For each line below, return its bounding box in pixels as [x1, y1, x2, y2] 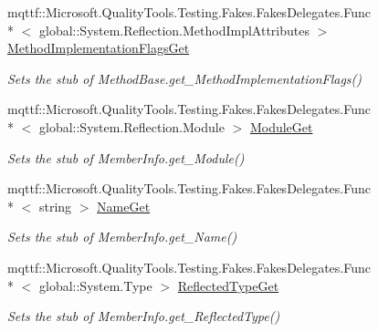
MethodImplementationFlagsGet [7, 38, 190, 57]
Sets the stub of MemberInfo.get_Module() [7, 148, 245, 167]
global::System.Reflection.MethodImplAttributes [38, 20, 310, 39]
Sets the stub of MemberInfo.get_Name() [7, 227, 237, 246]
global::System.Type [38, 275, 152, 295]
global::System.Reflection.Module [38, 117, 225, 136]
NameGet [97, 196, 151, 215]
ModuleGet [249, 117, 313, 136]
